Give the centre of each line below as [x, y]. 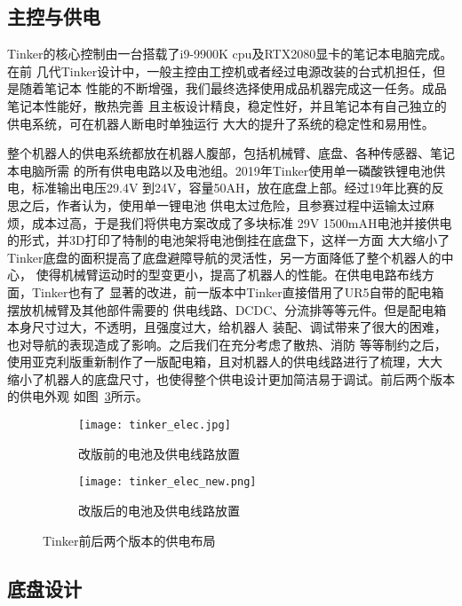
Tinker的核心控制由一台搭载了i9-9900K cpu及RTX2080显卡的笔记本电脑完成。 [230, 54]
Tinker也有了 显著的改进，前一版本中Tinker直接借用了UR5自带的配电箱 [238, 291]
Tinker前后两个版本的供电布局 [129, 540]
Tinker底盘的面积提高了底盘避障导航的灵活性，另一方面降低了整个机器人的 [224, 257]
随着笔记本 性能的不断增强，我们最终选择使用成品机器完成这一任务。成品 [233, 88]
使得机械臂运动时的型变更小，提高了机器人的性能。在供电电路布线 [229, 275]
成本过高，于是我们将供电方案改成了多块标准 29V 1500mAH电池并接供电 [242, 222]
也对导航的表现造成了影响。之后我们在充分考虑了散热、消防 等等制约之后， [227, 344]
